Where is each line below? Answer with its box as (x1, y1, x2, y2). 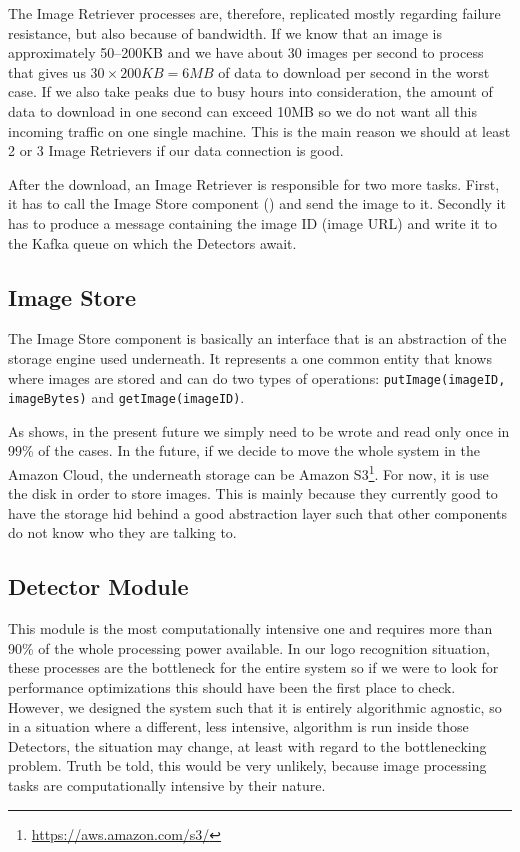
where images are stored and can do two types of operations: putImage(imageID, (8, 367, 506, 388)
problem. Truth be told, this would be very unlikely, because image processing (8, 755, 487, 776)
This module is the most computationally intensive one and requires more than (8, 618, 493, 639)
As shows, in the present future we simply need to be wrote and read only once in (8, 420, 510, 441)
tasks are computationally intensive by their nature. (8, 775, 326, 795)
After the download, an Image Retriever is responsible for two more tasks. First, (8, 173, 500, 194)
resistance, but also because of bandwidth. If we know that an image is (8, 22, 443, 43)
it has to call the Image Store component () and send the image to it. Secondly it (8, 193, 506, 214)
